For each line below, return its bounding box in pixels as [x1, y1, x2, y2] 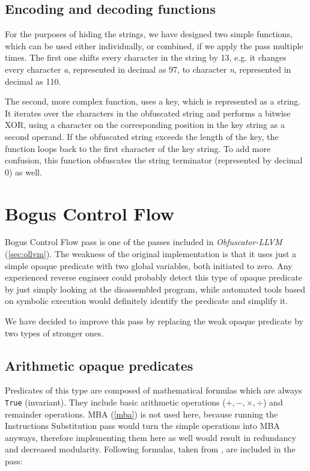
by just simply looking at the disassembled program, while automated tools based [5, 282, 305, 295]
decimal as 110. [5, 74, 61, 87]
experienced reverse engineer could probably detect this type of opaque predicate [5, 271, 303, 284]
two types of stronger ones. [5, 326, 104, 339]
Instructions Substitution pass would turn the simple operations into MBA [5, 419, 280, 432]
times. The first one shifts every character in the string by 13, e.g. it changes [5, 51, 287, 64]
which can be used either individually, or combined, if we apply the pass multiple [5, 39, 303, 52]
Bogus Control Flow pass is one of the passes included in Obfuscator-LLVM [5, 235, 282, 248]
